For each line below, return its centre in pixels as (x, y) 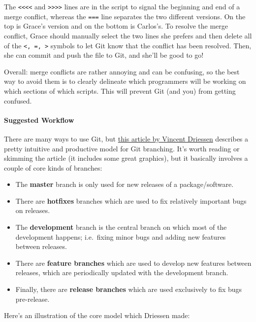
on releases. (33, 210)
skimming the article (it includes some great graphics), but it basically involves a (126, 158)
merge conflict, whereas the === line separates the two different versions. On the (125, 16)
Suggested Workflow (39, 120)
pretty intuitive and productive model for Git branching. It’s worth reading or (122, 148)
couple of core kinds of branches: (53, 167)
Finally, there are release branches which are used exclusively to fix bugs (129, 289)
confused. (18, 100)
